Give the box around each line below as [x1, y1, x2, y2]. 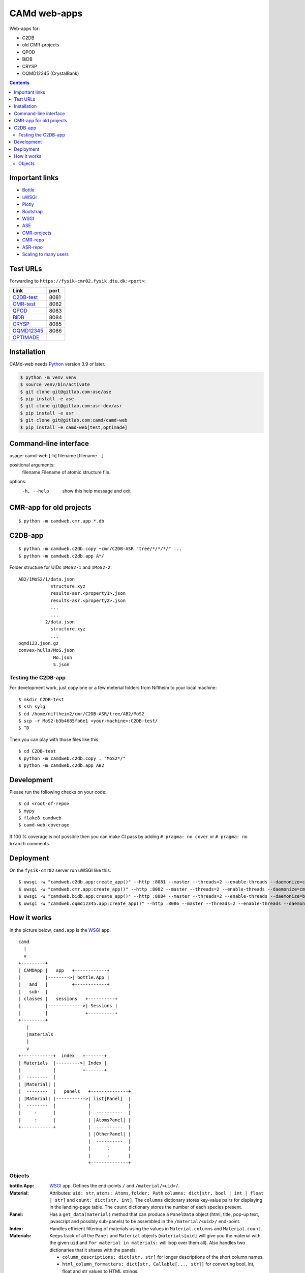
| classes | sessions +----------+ [18, 996, 118, 1002]
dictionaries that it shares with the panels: [49, 1247, 137, 1253]
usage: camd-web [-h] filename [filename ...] [9, 453, 104, 459]
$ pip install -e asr [20, 410, 74, 416]
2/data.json [45, 619, 75, 625]
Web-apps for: [9, 25, 40, 32]
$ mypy [18, 808, 35, 814]
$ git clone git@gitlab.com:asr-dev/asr [20, 403, 122, 409]
